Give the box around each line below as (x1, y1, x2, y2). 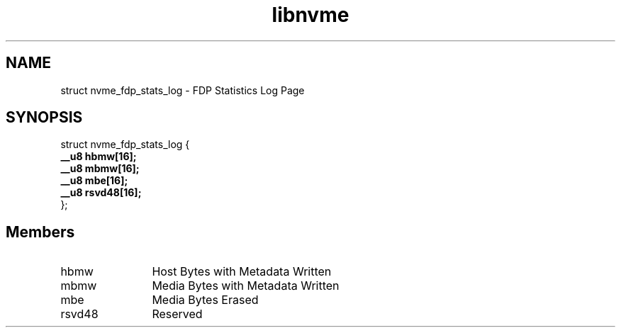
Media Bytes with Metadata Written (152, 278, 340, 293)
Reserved (152, 307, 203, 322)
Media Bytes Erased (152, 293, 259, 307)
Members (6, 222, 75, 241)
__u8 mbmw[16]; (60, 162, 140, 175)
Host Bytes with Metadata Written (152, 264, 332, 279)
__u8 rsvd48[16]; (60, 186, 142, 199)
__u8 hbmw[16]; (60, 150, 137, 163)
